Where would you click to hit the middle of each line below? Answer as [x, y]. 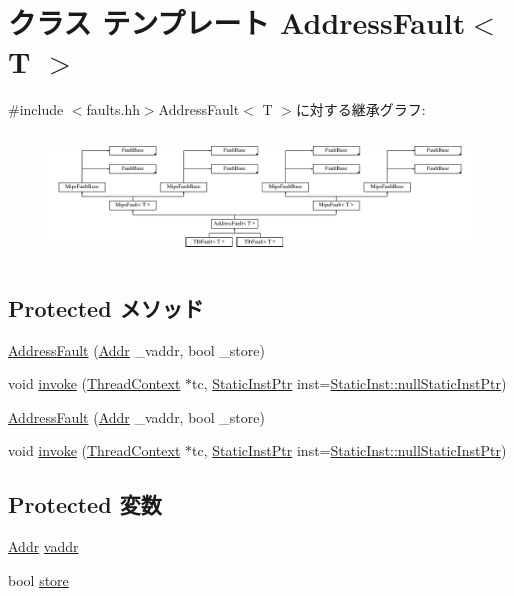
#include [36, 109]
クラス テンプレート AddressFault [237, 22]
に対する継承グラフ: [360, 109]
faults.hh [113, 109]
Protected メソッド [106, 307]
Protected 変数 [85, 504]
